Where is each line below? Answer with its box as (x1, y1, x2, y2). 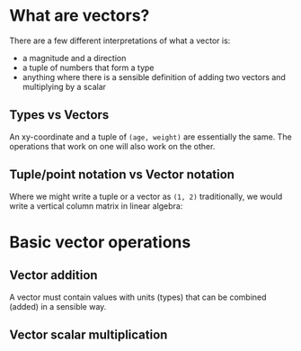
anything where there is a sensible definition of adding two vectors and (22, 71, 286, 82)
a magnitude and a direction (22, 52, 127, 63)
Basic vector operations (9, 231, 191, 252)
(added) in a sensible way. (9, 301, 107, 311)
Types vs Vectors (9, 107, 110, 122)
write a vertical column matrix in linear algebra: (9, 200, 183, 211)
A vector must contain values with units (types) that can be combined (9, 292, 267, 302)
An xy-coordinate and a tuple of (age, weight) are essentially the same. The (9, 131, 292, 142)
